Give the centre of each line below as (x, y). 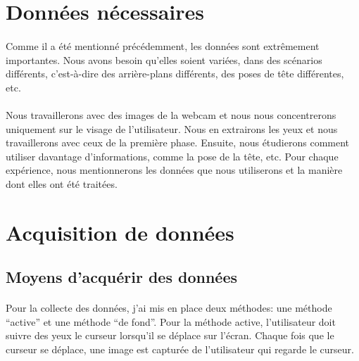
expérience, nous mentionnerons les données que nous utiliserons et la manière (174, 170)
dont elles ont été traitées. (62, 183)
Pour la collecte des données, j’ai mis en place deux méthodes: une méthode (169, 308)
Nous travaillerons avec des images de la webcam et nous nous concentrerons (171, 114)
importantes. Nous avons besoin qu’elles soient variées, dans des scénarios (164, 59)
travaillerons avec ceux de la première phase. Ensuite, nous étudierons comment (178, 142)
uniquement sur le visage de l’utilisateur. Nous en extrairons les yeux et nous (172, 128)
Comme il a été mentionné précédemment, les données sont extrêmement (163, 45)
